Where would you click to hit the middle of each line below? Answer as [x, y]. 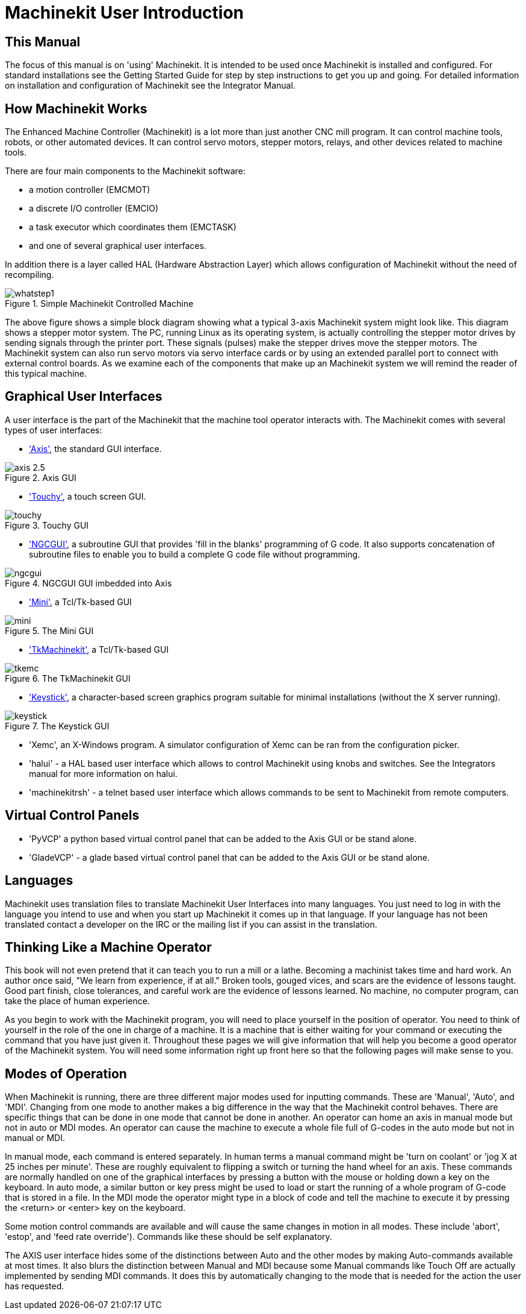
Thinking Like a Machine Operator [108, 947]
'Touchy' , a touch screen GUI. [88, 496]
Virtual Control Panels [72, 816]
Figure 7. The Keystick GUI [57, 726]
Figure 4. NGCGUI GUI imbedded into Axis [88, 583]
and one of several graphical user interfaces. [118, 246]
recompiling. [29, 275]
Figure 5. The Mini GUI [49, 630]
